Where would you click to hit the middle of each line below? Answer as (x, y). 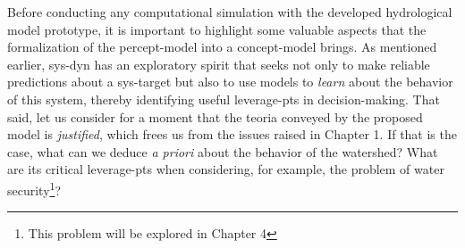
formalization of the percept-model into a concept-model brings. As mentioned (222, 47)
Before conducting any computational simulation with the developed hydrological (230, 12)
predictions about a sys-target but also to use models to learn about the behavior (230, 82)
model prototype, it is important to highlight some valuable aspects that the (217, 29)
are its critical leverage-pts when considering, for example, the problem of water (226, 169)
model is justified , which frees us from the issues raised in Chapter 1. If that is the (232, 134)
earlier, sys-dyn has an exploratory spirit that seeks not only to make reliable (219, 64)
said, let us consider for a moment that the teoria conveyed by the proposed (215, 116)
